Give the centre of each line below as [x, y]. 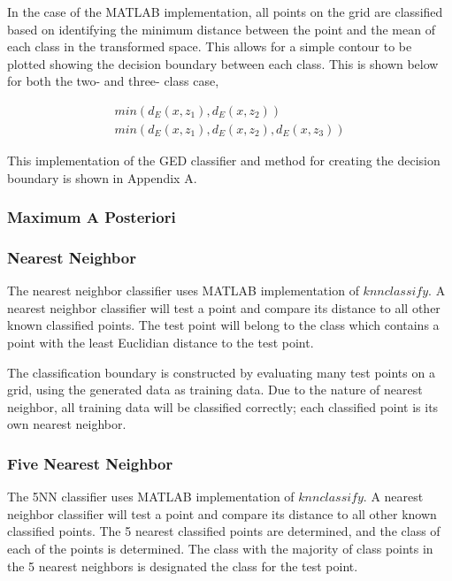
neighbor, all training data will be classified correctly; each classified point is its [223, 406]
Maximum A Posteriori [92, 217]
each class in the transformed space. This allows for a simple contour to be [210, 46]
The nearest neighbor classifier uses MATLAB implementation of [183, 290]
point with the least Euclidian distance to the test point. [161, 343]
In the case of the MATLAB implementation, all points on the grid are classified [225, 11]
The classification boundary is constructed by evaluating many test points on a [221, 372]
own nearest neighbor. [67, 424]
